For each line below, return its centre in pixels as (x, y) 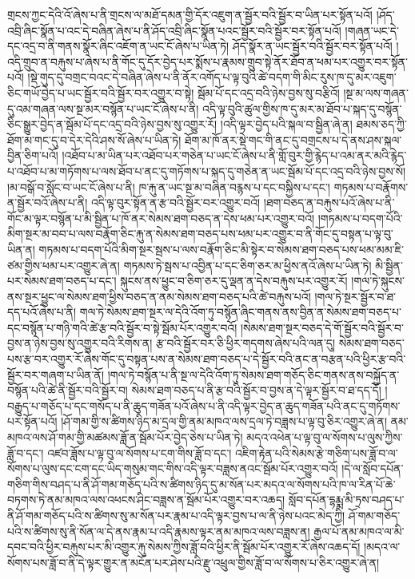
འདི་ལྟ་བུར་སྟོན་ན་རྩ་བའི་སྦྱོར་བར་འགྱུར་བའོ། (176, 202)
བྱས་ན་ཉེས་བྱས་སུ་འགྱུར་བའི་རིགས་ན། (80, 343)
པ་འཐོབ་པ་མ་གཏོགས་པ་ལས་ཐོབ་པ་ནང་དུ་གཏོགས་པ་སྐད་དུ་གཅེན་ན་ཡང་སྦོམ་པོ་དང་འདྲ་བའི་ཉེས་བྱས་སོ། (207, 171)
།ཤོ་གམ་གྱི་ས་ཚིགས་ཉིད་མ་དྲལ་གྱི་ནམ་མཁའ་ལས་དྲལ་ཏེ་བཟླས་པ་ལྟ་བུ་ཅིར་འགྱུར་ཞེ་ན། (224, 421)
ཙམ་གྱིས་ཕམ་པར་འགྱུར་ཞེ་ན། (64, 265)
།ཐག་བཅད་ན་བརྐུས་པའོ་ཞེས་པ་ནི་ (329, 202)
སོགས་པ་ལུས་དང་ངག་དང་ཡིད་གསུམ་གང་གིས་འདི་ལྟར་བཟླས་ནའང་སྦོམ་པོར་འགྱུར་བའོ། (173, 468)
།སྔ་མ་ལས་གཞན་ (376, 92)
